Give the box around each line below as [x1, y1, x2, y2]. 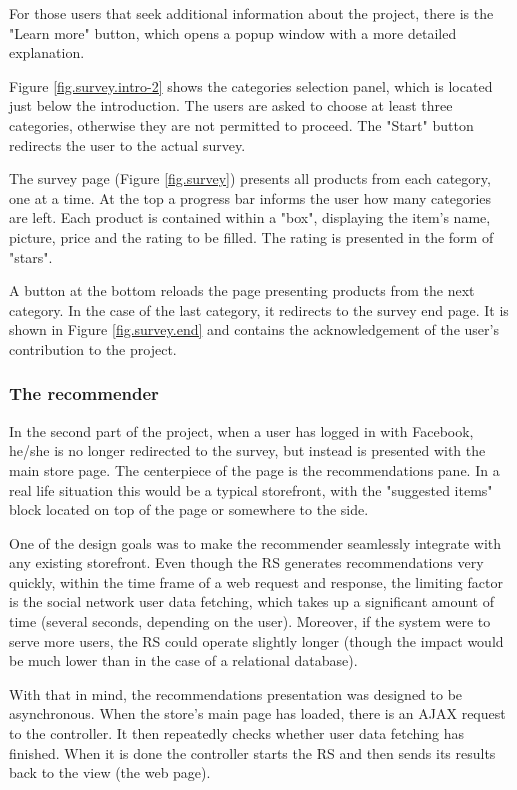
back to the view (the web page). [9, 762, 211, 783]
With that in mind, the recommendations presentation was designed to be [9, 683, 463, 704]
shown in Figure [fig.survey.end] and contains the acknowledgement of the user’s [9, 319, 499, 340]
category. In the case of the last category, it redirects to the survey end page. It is [9, 299, 509, 320]
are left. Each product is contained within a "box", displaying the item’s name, [9, 207, 491, 228]
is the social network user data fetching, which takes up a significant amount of [9, 591, 495, 612]
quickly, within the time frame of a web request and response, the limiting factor [9, 571, 503, 592]
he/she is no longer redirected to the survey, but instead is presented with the [9, 440, 486, 461]
